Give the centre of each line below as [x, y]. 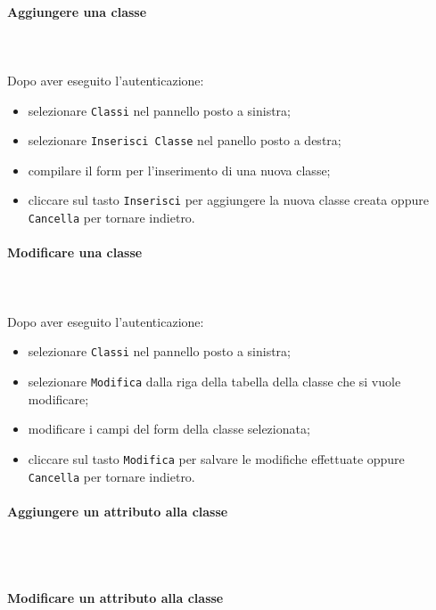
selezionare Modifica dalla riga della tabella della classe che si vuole [214, 382]
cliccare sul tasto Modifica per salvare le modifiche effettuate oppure [216, 458]
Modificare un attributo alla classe [115, 597]
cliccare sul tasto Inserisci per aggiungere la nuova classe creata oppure [228, 200]
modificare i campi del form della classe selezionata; [169, 429]
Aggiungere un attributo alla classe [118, 511]
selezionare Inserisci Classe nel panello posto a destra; [185, 140]
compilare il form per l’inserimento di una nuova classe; [179, 170]
